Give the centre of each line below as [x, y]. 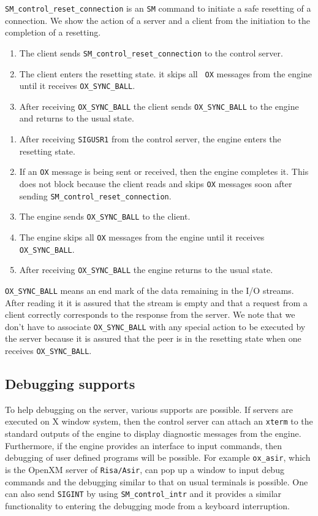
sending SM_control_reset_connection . [95, 195]
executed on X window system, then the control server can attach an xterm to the [159, 421]
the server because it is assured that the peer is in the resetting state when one [153, 338]
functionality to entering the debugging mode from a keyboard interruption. [147, 505]
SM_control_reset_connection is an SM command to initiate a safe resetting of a [158, 8]
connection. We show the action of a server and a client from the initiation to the [158, 20]
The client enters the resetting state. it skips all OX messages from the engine [165, 73]
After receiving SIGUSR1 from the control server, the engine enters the [150, 139]
